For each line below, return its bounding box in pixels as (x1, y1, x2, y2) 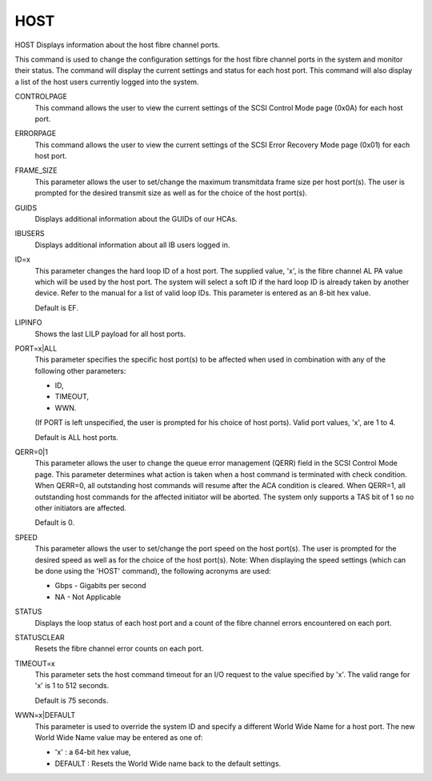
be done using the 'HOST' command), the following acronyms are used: (34, 566, 271, 575)
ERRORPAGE (14, 129, 57, 138)
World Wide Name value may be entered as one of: (34, 733, 203, 743)
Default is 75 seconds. (34, 695, 109, 705)
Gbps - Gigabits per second (54, 581, 147, 591)
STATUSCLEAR (14, 632, 65, 642)
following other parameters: (34, 366, 126, 375)
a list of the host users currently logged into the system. (14, 77, 199, 86)
